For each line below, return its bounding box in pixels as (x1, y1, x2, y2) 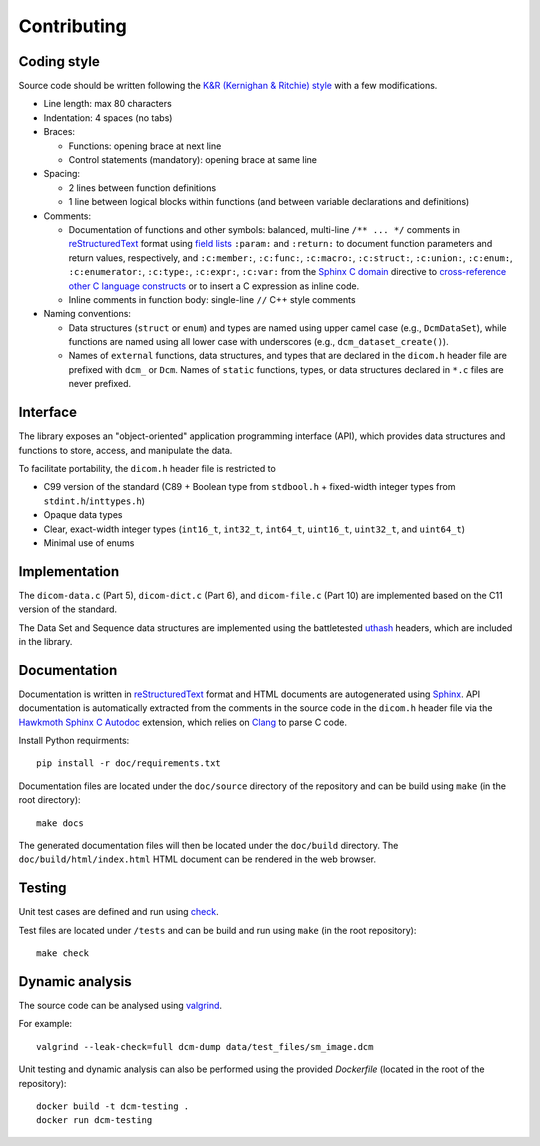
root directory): (18, 794, 81, 806)
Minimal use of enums (43, 536, 135, 549)
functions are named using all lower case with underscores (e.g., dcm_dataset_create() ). (68, 336, 449, 348)
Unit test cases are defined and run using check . (18, 906, 219, 918)
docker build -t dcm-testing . (36, 1100, 190, 1112)
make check (36, 948, 90, 959)
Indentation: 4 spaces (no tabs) (43, 111, 173, 124)
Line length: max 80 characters (43, 98, 172, 110)
